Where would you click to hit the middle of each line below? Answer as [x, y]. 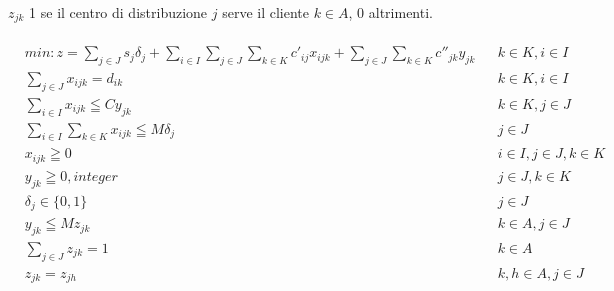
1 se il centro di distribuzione [118, 12]
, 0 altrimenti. [390, 12]
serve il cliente [265, 12]
